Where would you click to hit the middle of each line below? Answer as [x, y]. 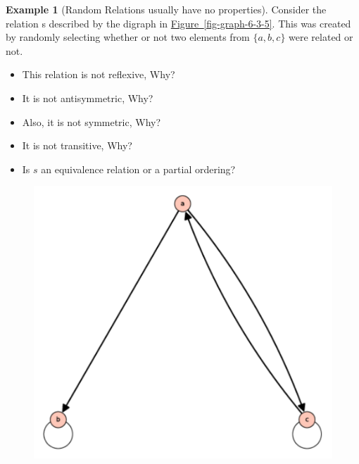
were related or [321, 37]
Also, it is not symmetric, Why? [92, 121]
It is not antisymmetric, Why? [88, 98]
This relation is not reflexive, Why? [99, 74]
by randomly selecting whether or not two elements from [128, 37]
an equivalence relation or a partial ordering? [138, 169]
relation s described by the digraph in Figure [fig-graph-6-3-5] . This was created [178, 23]
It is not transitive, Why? [77, 145]
